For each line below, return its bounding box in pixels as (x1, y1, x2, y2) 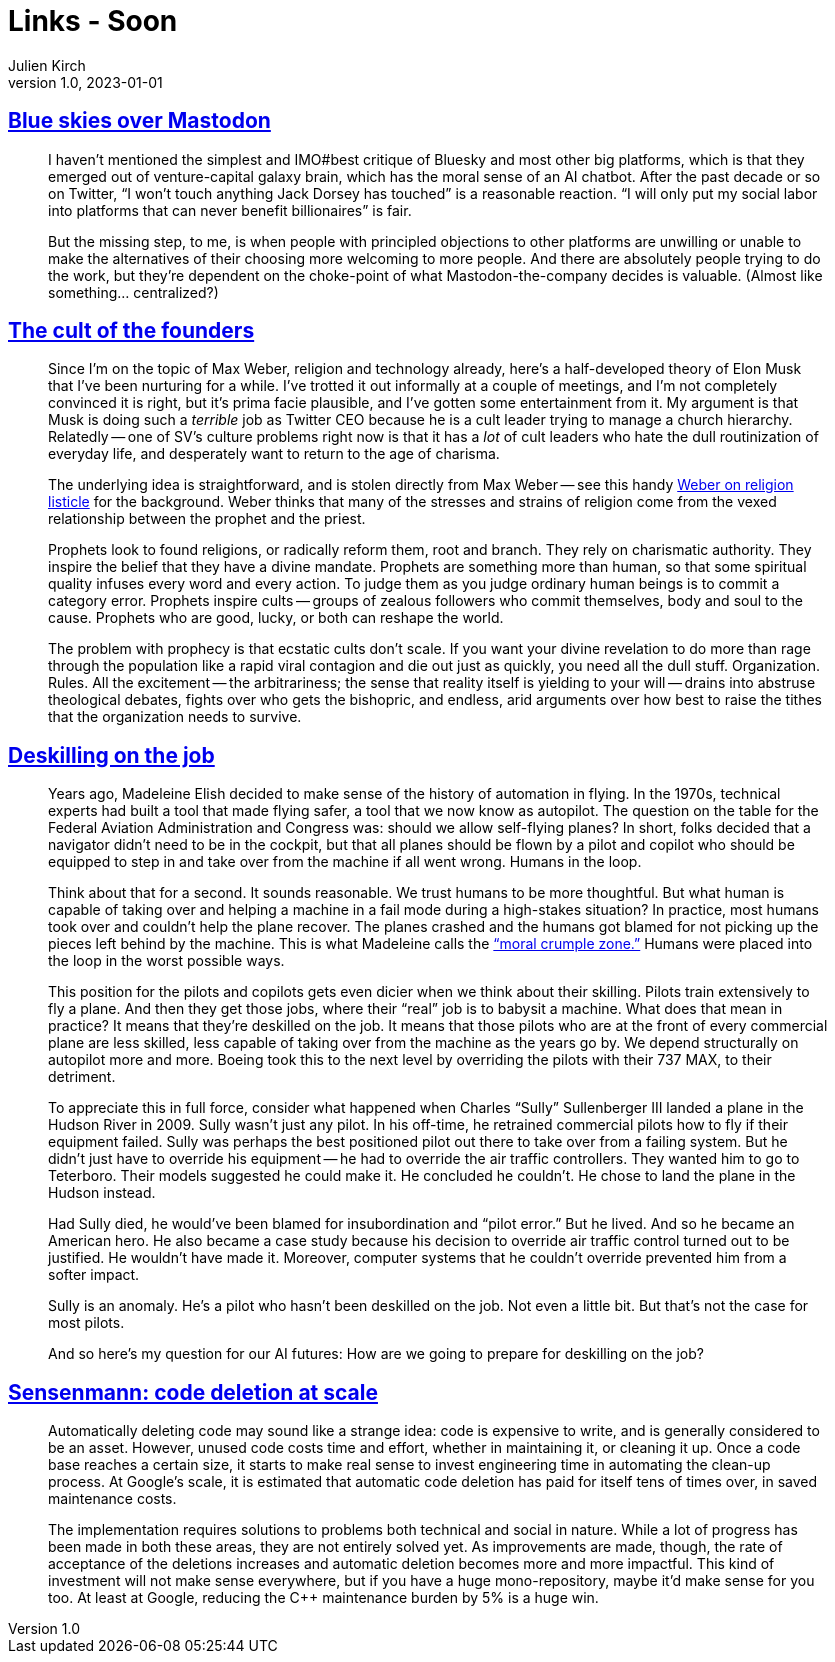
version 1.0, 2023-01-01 (8, 73, 163, 91)
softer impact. (48, 1266, 140, 1284)
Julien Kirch (8, 56, 86, 74)
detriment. (48, 1068, 116, 1086)
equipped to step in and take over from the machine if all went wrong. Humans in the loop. (48, 853, 642, 871)
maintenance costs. (48, 1490, 177, 1508)
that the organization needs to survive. (48, 708, 302, 726)
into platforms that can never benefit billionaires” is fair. (48, 201, 412, 219)
